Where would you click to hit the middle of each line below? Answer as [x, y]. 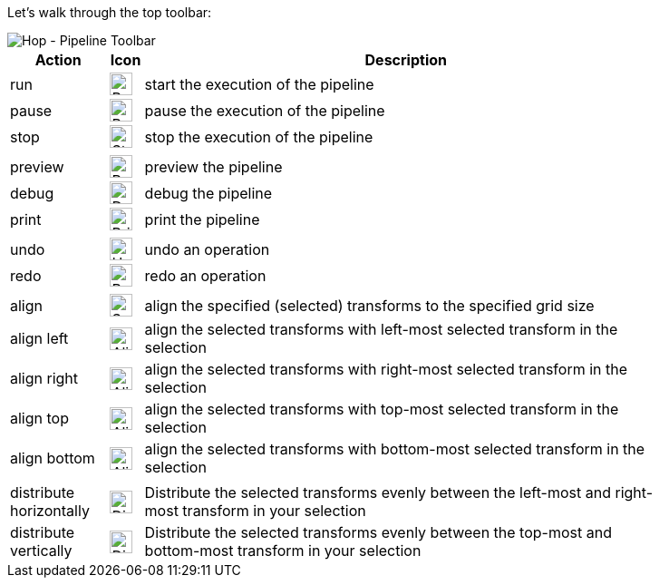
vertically [41, 551]
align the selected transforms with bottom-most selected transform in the [395, 449]
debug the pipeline [208, 193]
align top [39, 418]
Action [58, 60]
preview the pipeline [213, 166]
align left [39, 338]
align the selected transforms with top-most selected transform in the [382, 409]
